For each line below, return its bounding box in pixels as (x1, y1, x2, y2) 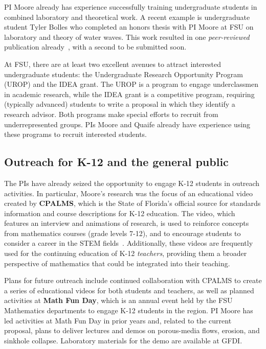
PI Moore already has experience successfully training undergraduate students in (4, 2, 257, 12)
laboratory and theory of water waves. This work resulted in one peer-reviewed (4, 31, 250, 42)
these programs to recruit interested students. (4, 129, 147, 139)
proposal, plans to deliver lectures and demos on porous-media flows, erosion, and (4, 325, 260, 336)
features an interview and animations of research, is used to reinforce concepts (4, 218, 249, 228)
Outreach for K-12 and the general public (4, 154, 229, 170)
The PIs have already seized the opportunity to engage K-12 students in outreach (4, 177, 260, 188)
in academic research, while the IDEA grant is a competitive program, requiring (4, 88, 255, 99)
